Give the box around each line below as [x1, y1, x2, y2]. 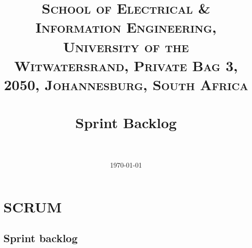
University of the [63, 36, 189, 56]
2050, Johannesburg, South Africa [3, 74, 249, 94]
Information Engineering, [36, 17, 216, 37]
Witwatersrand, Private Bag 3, [14, 55, 238, 75]
